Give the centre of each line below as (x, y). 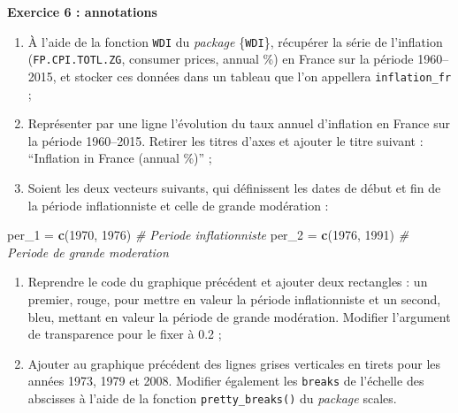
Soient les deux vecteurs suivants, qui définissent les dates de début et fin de (234, 187)
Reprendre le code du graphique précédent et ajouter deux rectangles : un (228, 282)
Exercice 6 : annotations (82, 11)
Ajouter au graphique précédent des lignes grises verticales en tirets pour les (234, 363)
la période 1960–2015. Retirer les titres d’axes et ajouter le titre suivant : (225, 140)
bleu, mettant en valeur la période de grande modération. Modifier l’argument (239, 316)
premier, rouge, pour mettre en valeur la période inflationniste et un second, (234, 298)
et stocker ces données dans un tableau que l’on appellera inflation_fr (256, 76)
